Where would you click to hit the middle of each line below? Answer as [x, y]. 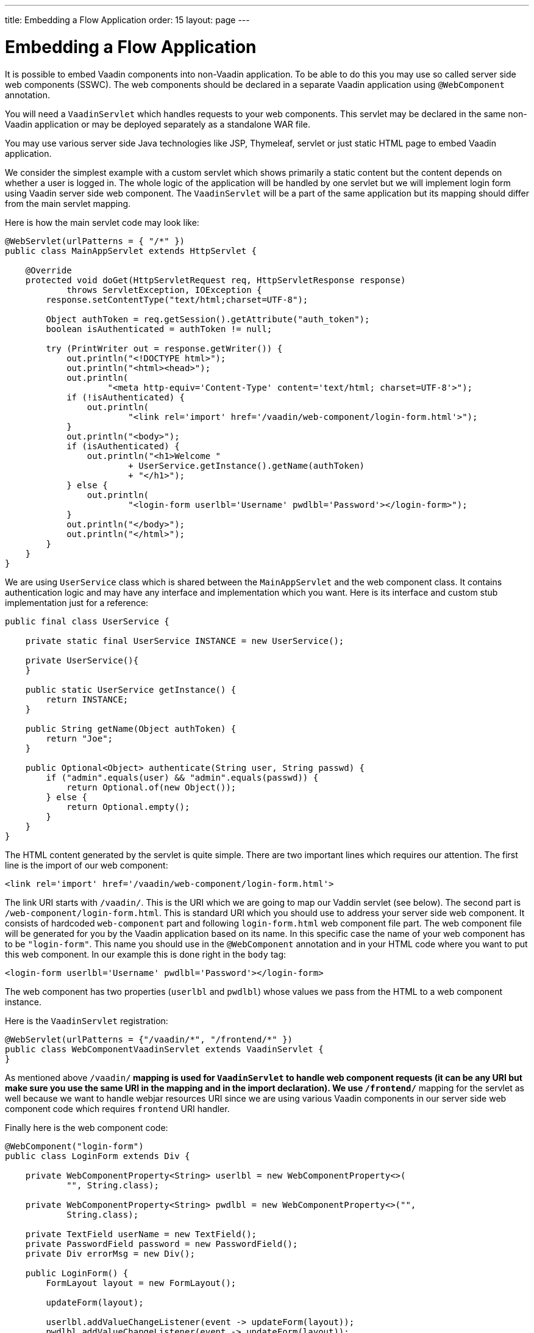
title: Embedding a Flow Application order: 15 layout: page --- [127, 20]
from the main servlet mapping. [68, 203]
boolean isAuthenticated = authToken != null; [159, 329]
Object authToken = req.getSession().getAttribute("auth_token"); [208, 319]
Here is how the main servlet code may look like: [102, 222]
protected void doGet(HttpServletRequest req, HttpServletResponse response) [215, 280]
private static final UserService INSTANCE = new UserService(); [185, 641]
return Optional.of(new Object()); [151, 787]
